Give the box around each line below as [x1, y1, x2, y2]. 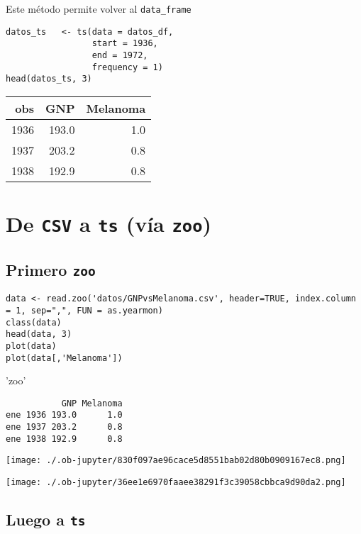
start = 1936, [91, 38, 158, 49]
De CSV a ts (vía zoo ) [6, 209, 211, 238]
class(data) [6, 317, 62, 328]
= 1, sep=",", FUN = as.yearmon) [6, 305, 163, 316]
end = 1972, [91, 50, 148, 60]
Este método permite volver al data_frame [6, 1, 191, 16]
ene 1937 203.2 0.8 [6, 422, 123, 433]
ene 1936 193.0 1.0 [6, 410, 123, 421]
